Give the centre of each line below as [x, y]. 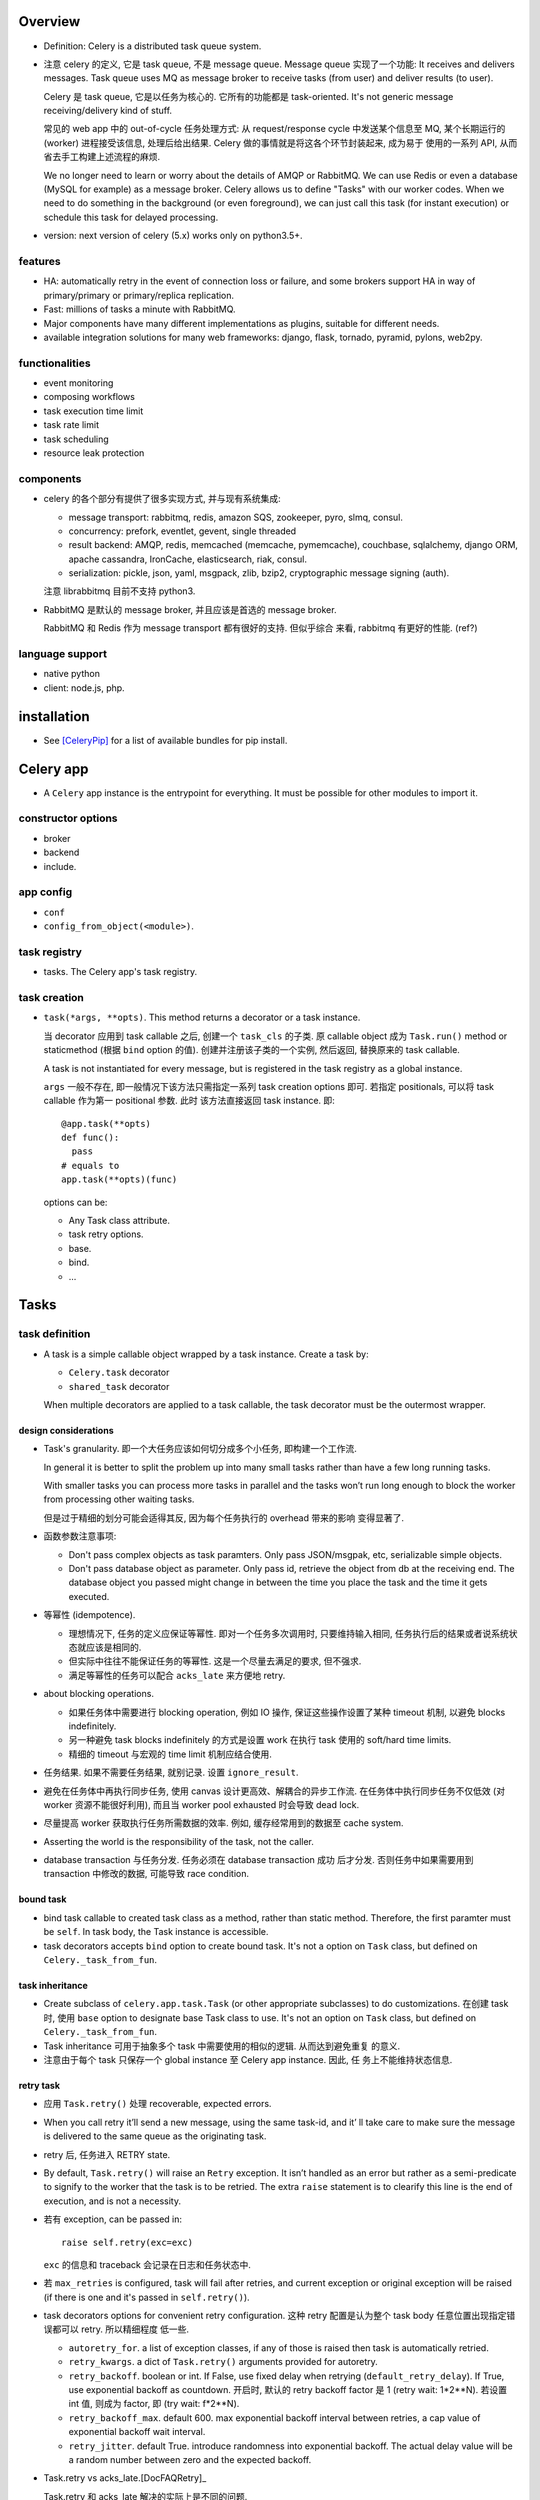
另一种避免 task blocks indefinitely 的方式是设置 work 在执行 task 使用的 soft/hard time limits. [260, 1740]
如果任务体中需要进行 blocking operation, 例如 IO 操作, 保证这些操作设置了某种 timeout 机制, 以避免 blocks [287, 1712]
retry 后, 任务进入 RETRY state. [107, 2154]
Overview [49, 21]
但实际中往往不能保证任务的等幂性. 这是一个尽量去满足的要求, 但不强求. [215, 1661]
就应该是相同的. [109, 1647]
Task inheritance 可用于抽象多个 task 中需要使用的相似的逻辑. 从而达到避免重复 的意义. [222, 2046]
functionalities [54, 363]
